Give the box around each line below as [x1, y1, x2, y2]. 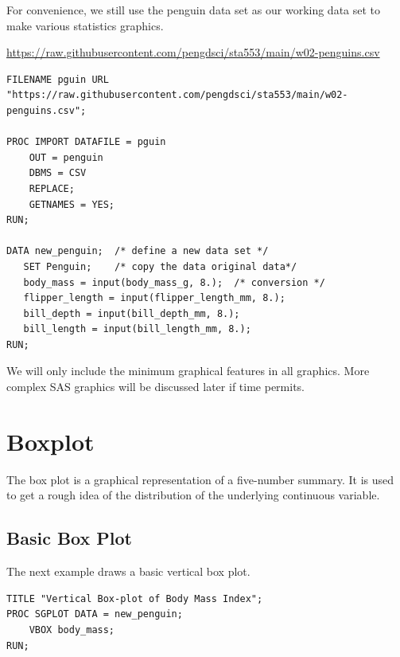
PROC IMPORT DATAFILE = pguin [6, 136, 166, 148]
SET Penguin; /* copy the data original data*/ [23, 260, 297, 272]
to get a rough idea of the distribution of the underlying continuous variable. [6, 487, 380, 503]
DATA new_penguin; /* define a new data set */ [6, 245, 269, 257]
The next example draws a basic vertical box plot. [6, 563, 250, 580]
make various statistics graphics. [6, 17, 164, 33]
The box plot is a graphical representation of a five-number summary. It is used [6, 471, 394, 487]
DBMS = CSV [29, 167, 87, 179]
